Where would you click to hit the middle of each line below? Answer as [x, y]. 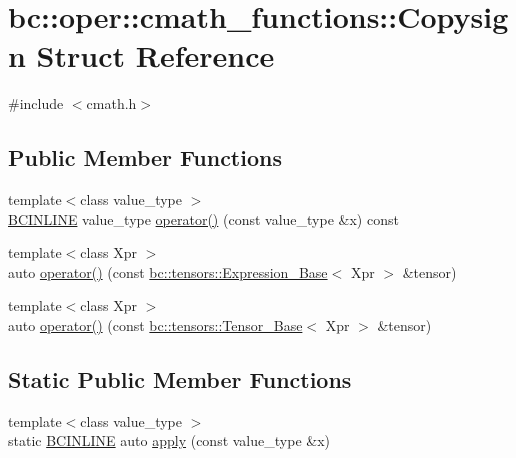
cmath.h [111, 103]
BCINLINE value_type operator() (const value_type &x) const [203, 218]
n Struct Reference [141, 55]
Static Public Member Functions [180, 379]
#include [36, 103]
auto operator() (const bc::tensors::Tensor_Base [155, 325]
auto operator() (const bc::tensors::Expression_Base [168, 271]
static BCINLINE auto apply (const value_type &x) [169, 440]
